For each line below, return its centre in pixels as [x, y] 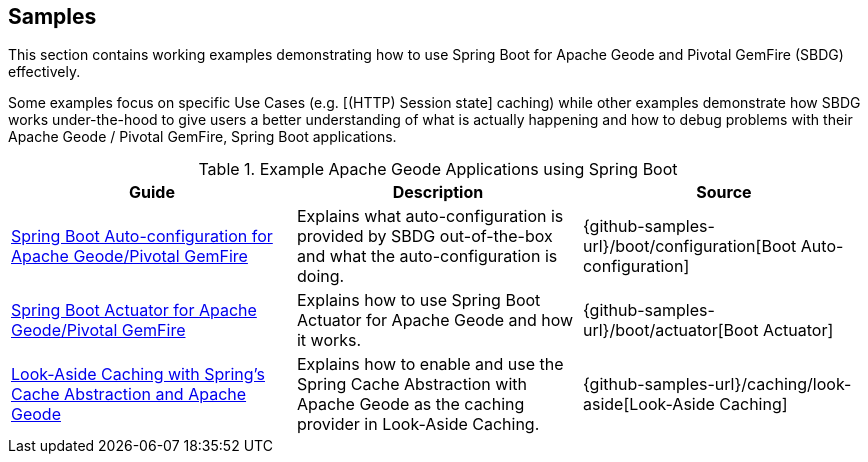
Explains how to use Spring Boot [418, 300]
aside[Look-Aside [648, 404]
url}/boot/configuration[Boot [689, 246]
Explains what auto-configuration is [430, 216]
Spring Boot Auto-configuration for [142, 236]
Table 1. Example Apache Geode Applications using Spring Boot [438, 169]
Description [438, 192]
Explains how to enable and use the [430, 364]
